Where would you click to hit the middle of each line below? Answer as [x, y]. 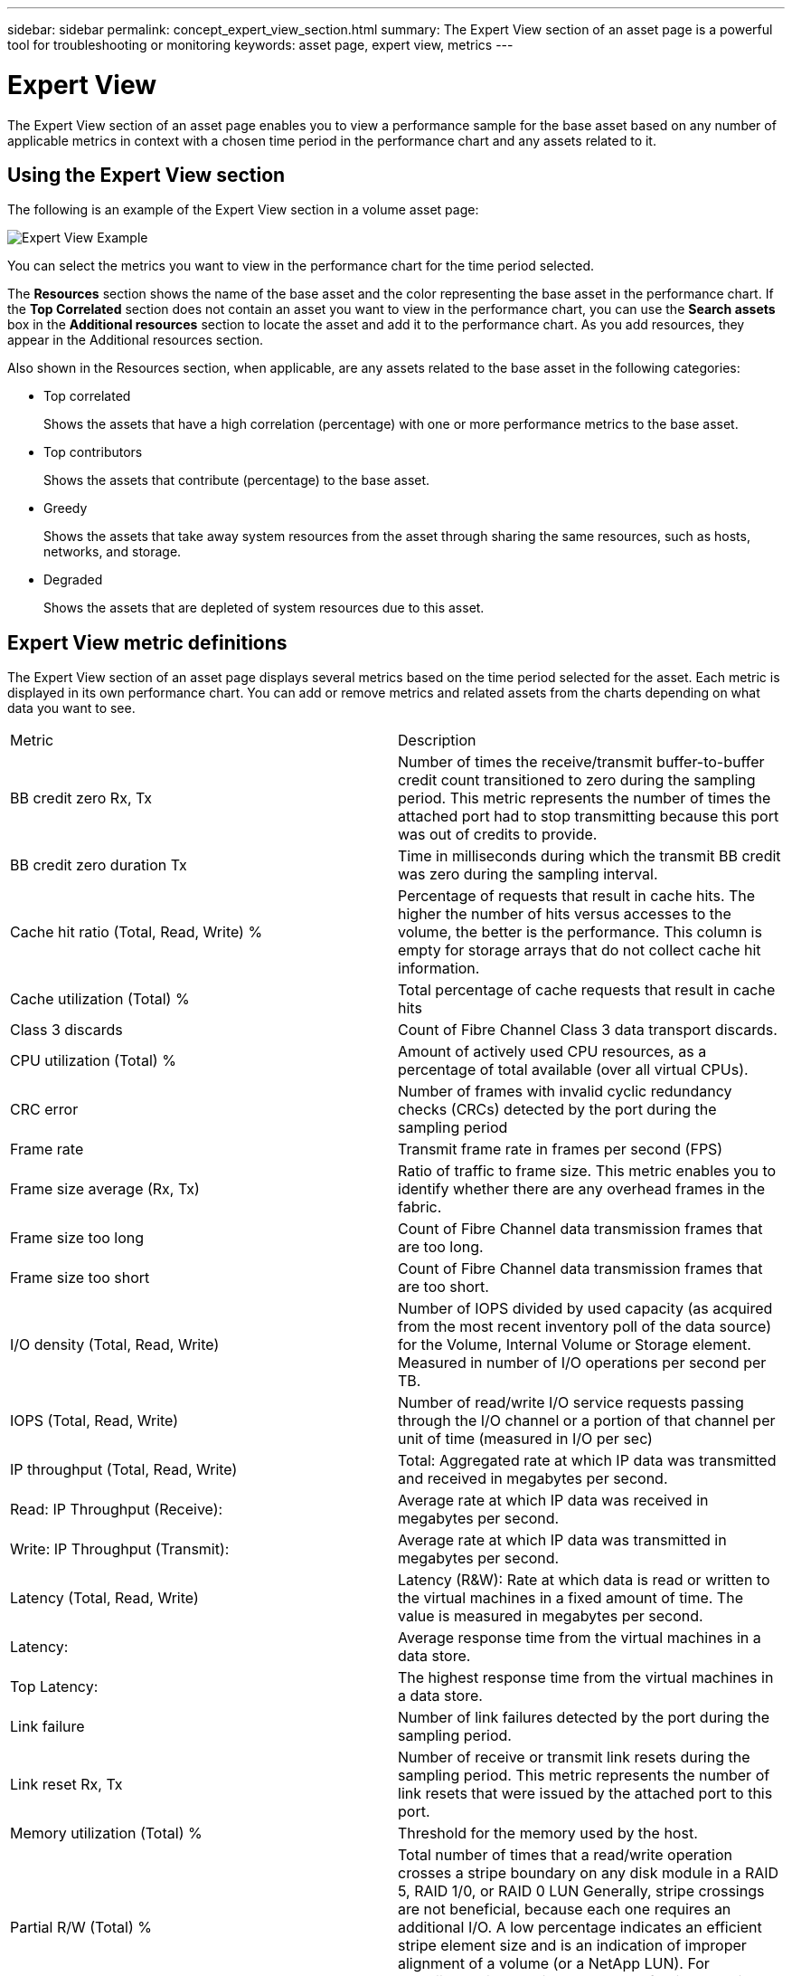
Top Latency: [54, 1687]
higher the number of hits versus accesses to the [565, 914]
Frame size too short [80, 1278]
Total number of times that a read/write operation [565, 1855]
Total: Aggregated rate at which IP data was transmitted [587, 1461]
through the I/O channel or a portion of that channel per [587, 1421]
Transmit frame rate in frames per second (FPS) [561, 1149]
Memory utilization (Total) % [106, 1833]
